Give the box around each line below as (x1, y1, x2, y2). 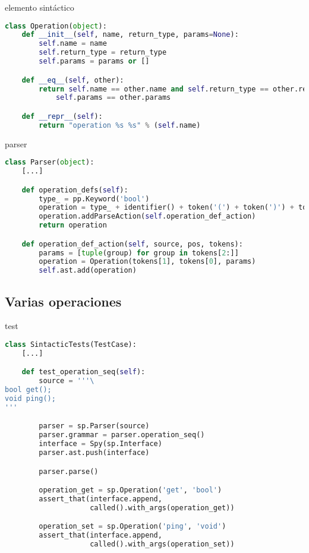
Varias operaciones (5, 292, 122, 310)
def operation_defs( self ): (21, 185, 128, 194)
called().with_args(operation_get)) (90, 503, 235, 512)
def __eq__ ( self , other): (21, 75, 124, 84)
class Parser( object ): (5, 158, 94, 167)
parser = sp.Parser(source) (39, 422, 150, 431)
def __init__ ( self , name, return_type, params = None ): (21, 30, 239, 39)
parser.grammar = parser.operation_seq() (39, 431, 205, 440)
